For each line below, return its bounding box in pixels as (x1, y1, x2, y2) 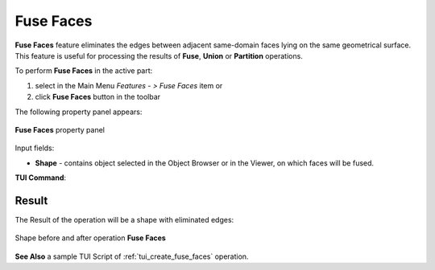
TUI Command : (14, 173, 67, 182)
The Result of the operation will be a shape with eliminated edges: (14, 215, 234, 224)
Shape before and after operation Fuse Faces (14, 233, 167, 243)
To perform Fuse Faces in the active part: (14, 66, 153, 76)
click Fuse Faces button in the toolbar (35, 92, 161, 102)
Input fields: (14, 143, 55, 153)
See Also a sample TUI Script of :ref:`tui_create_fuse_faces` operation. (14, 252, 249, 261)
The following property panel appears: (14, 107, 143, 117)
